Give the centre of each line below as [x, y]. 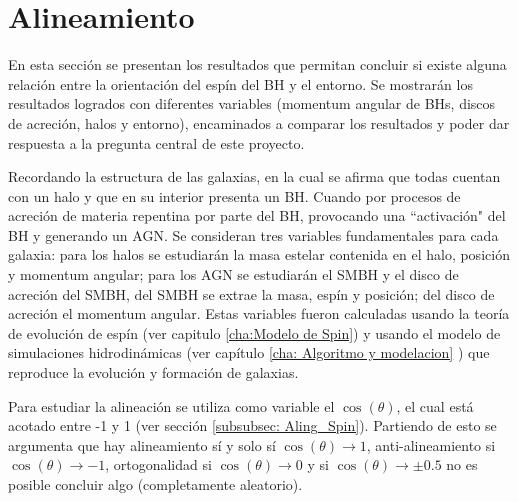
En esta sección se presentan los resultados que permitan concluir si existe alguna [257, 64]
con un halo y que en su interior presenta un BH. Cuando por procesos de [234, 195]
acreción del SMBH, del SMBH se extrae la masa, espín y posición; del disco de [251, 293]
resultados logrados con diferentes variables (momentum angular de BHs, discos [252, 103]
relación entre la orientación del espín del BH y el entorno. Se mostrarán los [240, 83]
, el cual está [435, 405]
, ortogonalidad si [158, 464]
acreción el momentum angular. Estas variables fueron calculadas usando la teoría [259, 313]
